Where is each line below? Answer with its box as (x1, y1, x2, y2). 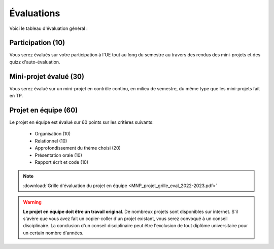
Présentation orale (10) (35, 152, 82, 158)
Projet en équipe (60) (9, 105, 78, 114)
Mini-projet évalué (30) (9, 72, 85, 81)
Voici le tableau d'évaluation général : (9, 25, 88, 31)
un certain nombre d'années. (23, 230, 84, 236)
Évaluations (9, 8, 60, 19)
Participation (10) (9, 39, 65, 47)
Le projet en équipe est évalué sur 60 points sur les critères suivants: (9, 119, 154, 125)
